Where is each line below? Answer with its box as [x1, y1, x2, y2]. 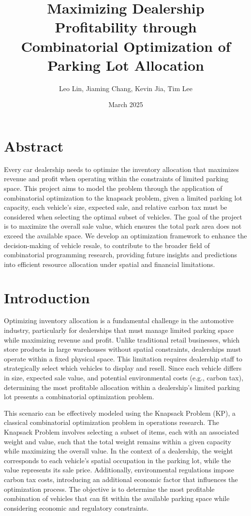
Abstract [4, 136, 64, 156]
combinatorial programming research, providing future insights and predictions [4, 250, 237, 260]
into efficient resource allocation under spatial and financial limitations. [4, 259, 215, 269]
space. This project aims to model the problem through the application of [4, 183, 222, 193]
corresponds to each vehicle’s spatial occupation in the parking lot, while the [4, 455, 231, 465]
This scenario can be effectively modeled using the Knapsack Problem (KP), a [4, 407, 236, 418]
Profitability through [55, 17, 197, 37]
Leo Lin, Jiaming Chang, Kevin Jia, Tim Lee [59, 83, 192, 93]
